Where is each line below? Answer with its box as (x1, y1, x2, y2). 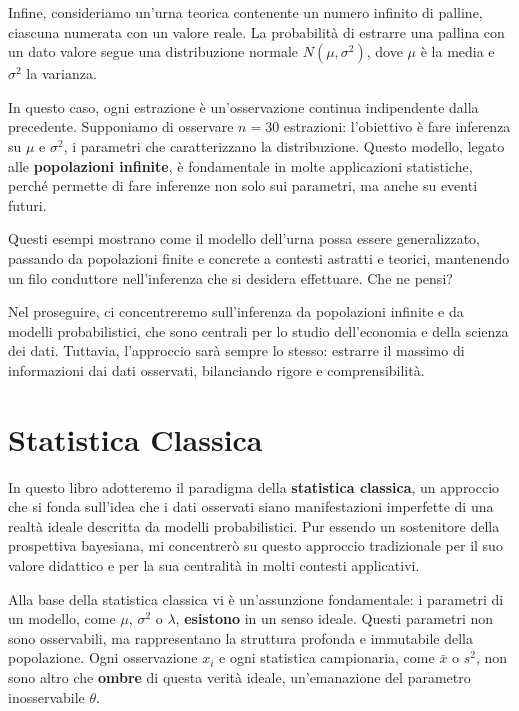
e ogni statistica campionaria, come (219, 647, 435, 668)
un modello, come (8, 608, 116, 629)
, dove (366, 41, 403, 62)
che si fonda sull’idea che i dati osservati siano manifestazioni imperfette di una (8, 496, 494, 517)
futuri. (8, 194, 47, 215)
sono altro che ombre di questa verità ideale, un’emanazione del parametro (8, 666, 471, 687)
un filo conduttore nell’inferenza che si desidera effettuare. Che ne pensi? (8, 267, 453, 288)
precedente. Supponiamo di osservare (8, 116, 234, 137)
